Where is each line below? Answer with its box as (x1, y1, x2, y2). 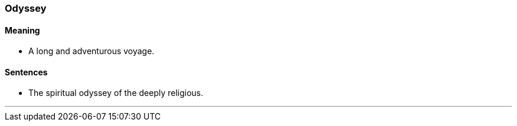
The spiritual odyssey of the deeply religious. (28, 88, 204, 98)
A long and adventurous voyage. (28, 46, 155, 57)
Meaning (5, 25, 40, 35)
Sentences (5, 67, 48, 77)
